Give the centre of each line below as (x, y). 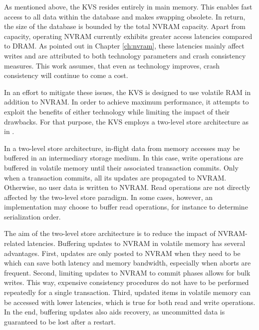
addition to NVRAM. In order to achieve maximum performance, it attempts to (127, 102)
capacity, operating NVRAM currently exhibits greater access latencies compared (128, 36)
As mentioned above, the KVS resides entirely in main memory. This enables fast (128, 6)
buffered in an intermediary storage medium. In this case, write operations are (124, 158)
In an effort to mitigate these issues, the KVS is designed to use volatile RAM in (128, 92)
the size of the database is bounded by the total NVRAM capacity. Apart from (125, 26)
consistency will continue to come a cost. (66, 75)
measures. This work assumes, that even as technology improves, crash (112, 65)
